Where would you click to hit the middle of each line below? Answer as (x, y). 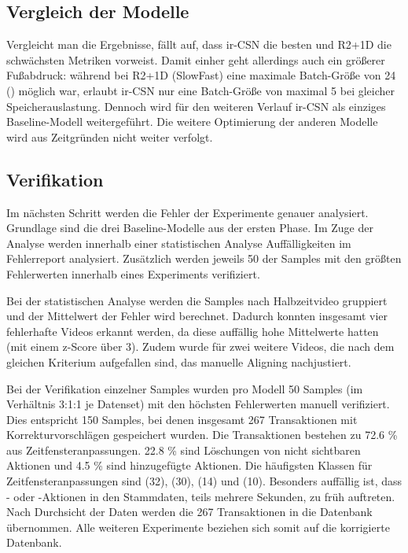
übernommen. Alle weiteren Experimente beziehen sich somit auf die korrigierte (198, 527)
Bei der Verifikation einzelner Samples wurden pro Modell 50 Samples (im (185, 388)
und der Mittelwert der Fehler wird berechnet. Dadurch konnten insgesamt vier (197, 316)
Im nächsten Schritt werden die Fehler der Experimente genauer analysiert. (187, 212)
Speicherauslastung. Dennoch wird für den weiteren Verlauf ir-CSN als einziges (196, 106)
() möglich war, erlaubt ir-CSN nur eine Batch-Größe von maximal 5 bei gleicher (201, 90)
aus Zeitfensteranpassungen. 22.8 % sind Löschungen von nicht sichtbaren (184, 450)
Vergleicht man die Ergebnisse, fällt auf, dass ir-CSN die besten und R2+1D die (199, 44)
